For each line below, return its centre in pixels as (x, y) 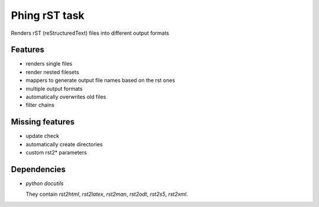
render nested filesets (52, 72)
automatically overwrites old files (66, 97)
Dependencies (38, 169)
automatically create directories (64, 144)
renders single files (49, 64)
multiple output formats (54, 88)
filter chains (40, 105)
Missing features (43, 122)
